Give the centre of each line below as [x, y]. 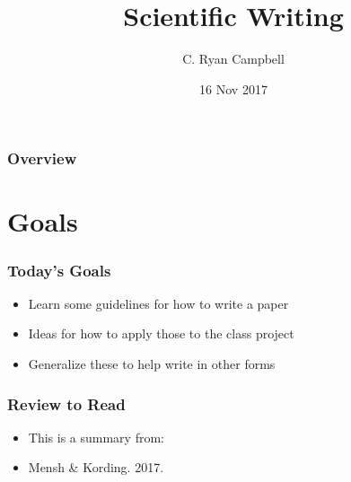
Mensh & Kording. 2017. [96, 467]
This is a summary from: [96, 437]
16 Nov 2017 [233, 88]
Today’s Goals [59, 270]
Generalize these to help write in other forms [152, 364]
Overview [42, 158]
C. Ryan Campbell [233, 59]
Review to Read [66, 403]
